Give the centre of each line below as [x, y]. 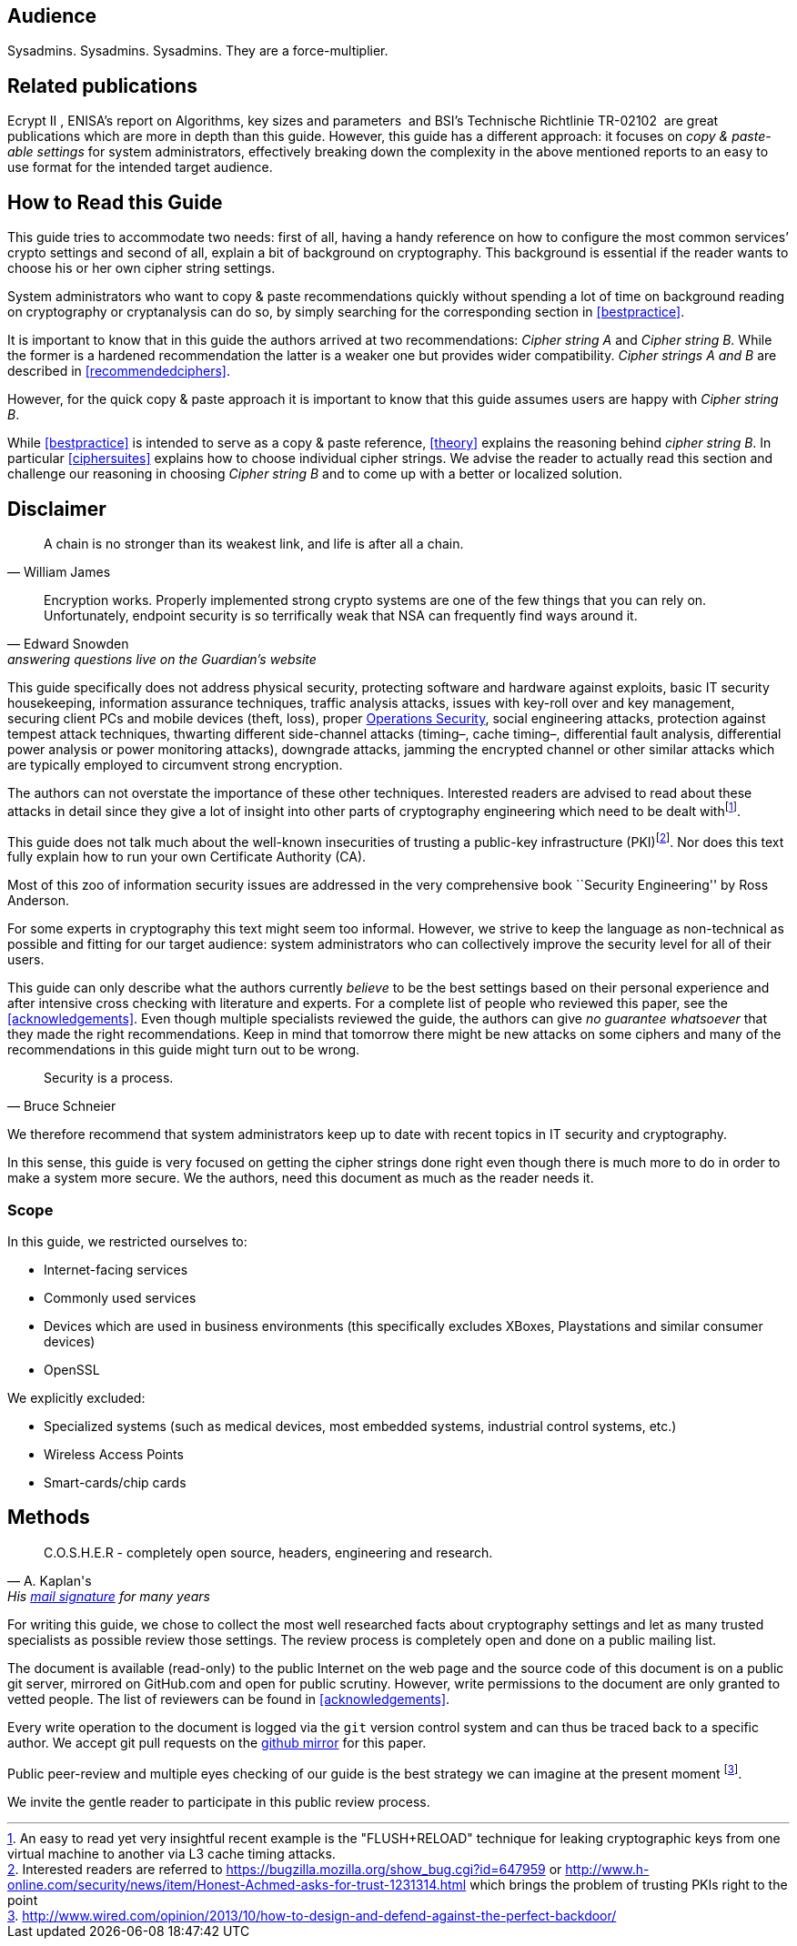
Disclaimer [57, 509]
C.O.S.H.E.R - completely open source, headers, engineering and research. [268, 1552]
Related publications [102, 86]
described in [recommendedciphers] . [119, 371]
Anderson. [39, 901]
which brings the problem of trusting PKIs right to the [629, 1884]
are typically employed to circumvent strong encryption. [175, 764]
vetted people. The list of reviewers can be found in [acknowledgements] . [229, 1699]
